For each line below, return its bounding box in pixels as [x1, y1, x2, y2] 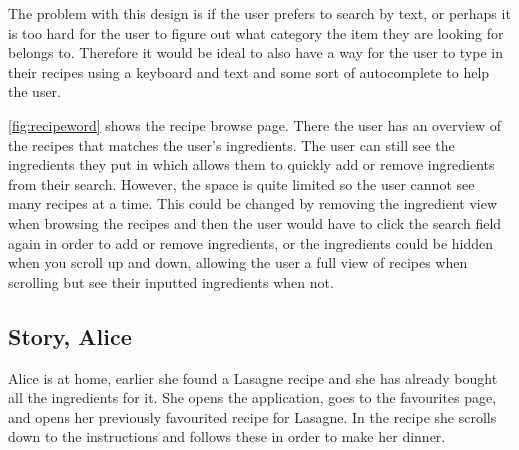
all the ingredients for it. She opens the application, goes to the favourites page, [8, 387, 497, 408]
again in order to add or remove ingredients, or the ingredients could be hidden [8, 232, 494, 253]
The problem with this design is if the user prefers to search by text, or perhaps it [8, 3, 511, 23]
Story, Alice [8, 320, 132, 351]
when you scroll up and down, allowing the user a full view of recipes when [8, 252, 468, 273]
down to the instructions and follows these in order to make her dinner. [8, 426, 446, 447]
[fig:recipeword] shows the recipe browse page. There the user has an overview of [8, 114, 501, 135]
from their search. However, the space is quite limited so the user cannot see [8, 173, 475, 194]
